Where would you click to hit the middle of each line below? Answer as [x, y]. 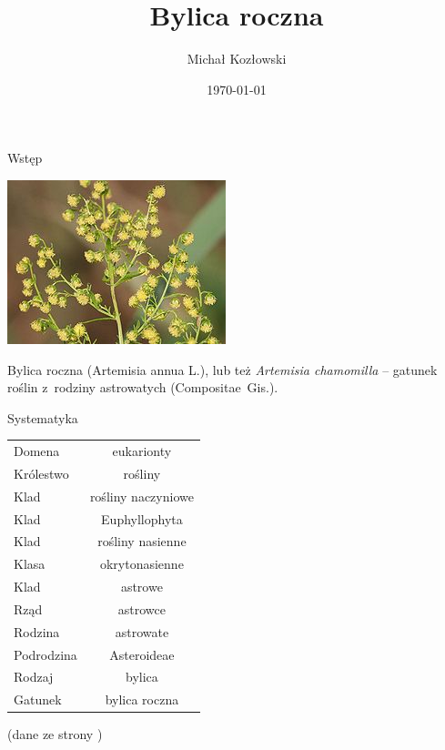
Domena [37, 451]
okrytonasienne [142, 564]
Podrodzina [46, 654]
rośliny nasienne [142, 541]
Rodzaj [34, 677]
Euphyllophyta [142, 518]
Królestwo [41, 473]
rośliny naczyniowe [142, 496]
